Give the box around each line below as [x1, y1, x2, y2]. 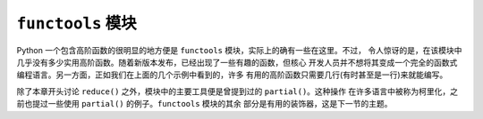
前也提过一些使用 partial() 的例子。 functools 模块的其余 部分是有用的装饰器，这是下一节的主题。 [16, 99, 393, 109]
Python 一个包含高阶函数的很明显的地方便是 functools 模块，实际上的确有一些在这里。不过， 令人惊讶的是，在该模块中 [16, 44, 462, 55]
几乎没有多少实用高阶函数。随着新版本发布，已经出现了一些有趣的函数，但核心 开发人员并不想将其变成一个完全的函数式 [16, 57, 458, 67]
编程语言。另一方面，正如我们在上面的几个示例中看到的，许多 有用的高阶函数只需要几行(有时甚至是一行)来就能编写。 [16, 69, 448, 80]
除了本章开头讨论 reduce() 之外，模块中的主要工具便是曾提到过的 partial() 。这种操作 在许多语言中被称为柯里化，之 [16, 85, 459, 97]
